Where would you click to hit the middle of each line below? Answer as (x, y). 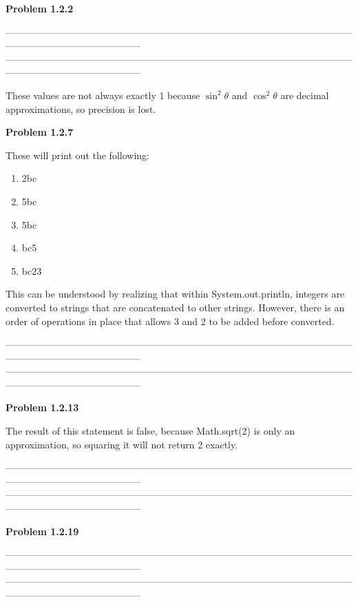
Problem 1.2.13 (42, 407)
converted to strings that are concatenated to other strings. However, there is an (175, 307)
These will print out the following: (77, 155)
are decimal (305, 95)
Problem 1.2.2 (40, 8)
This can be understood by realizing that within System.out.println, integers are (175, 294)
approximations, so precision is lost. (81, 108)
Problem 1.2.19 (42, 531)
